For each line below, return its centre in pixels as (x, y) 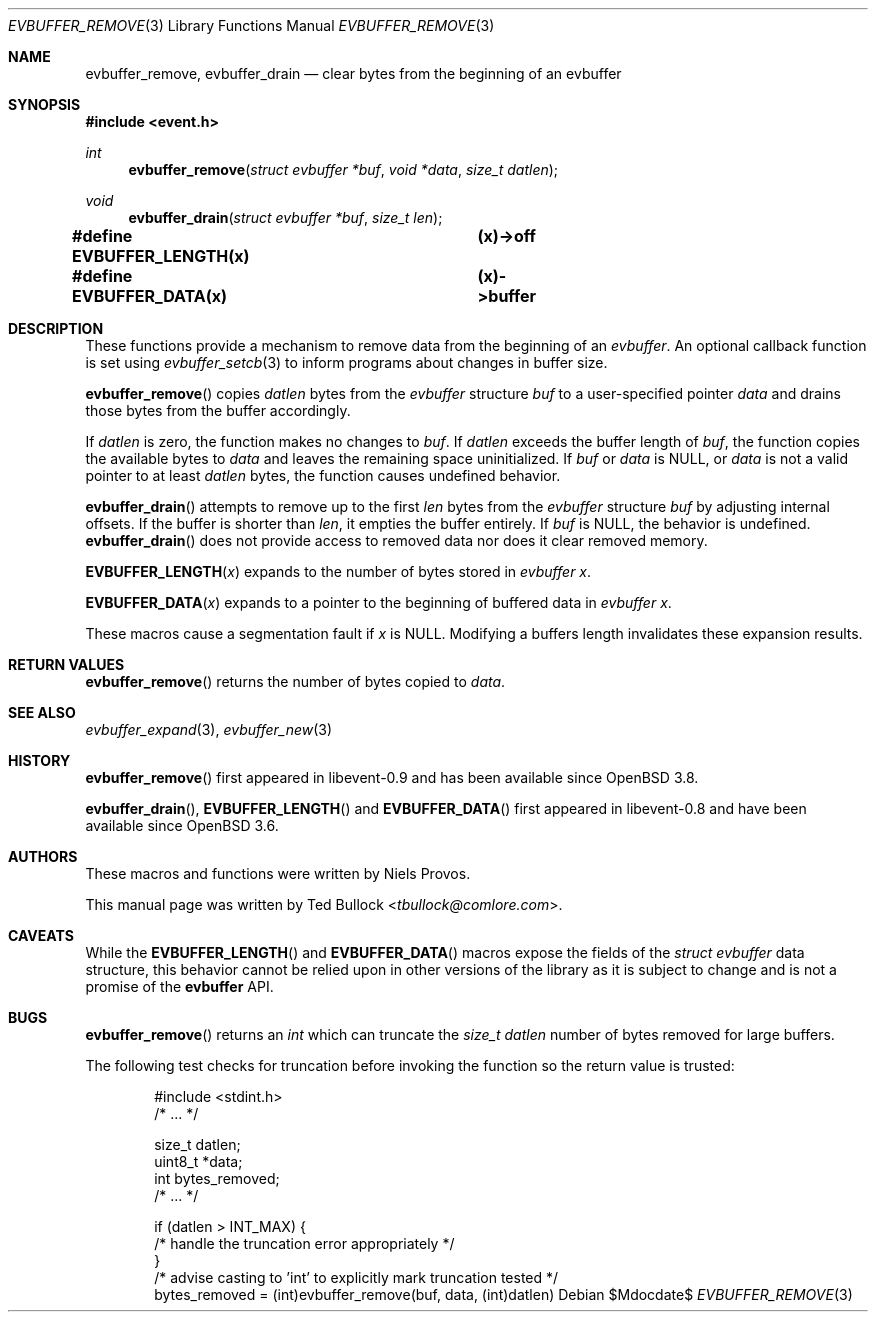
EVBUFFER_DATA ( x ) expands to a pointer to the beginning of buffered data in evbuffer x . (378, 602)
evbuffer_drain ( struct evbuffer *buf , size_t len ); (285, 217)
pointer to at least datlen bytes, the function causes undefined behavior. (323, 475)
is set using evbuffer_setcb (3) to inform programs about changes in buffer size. (346, 362)
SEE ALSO (42, 712)
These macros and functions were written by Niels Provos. (278, 873)
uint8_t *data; (198, 1161)
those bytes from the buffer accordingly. (218, 410)
